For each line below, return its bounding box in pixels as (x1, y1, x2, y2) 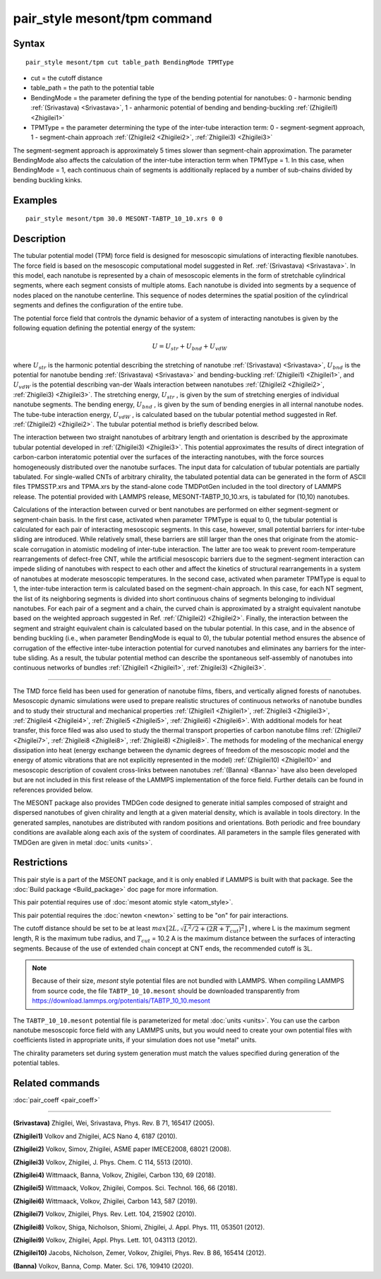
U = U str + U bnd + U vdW (152, 343, 227, 352)
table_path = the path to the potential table (30, 83, 155, 92)
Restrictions (13, 856, 68, 868)
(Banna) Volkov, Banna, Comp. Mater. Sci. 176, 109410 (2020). (13, 1261, 194, 1270)
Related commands (13, 1077, 100, 1089)
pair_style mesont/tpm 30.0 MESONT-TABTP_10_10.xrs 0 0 (25, 215, 223, 223)
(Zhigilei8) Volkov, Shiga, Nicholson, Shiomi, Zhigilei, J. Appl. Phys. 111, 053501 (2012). (13, 1222, 265, 1231)
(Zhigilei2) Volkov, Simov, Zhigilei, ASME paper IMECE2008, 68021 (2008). (13, 1145, 232, 1153)
